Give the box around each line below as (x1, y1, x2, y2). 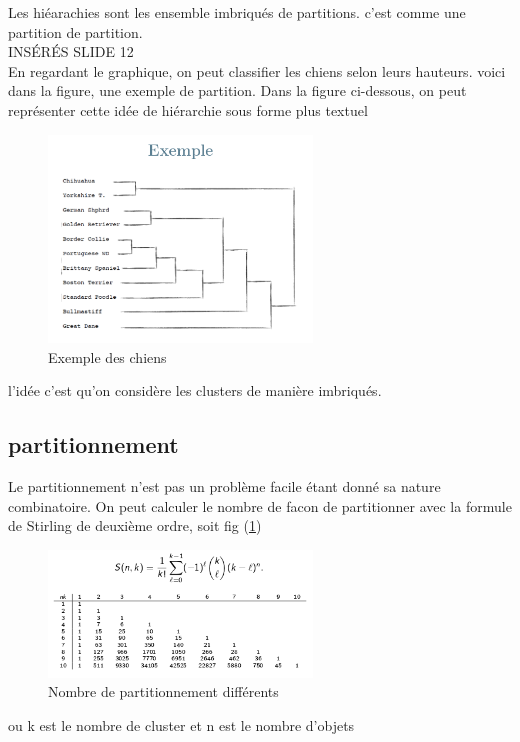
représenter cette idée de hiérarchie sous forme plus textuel (8, 99, 368, 120)
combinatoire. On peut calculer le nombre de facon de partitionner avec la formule (8, 495, 512, 516)
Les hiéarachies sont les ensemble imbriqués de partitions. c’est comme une (8, 2, 466, 22)
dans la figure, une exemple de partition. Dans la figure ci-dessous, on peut (8, 80, 467, 101)
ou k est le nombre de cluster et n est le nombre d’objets (8, 714, 355, 735)
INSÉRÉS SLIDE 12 (8, 41, 134, 62)
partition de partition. (8, 21, 143, 42)
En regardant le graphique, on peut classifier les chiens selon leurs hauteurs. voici (8, 60, 506, 81)
